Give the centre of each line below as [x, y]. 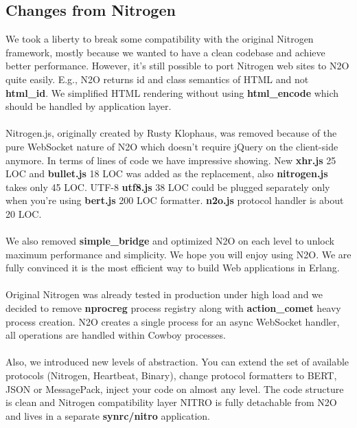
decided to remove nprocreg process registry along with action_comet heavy [173, 308]
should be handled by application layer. [89, 106]
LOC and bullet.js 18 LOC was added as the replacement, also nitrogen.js [167, 173]
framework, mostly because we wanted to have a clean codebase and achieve [165, 52]
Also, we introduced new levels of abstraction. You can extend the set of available [177, 362]
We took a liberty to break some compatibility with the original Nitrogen [160, 39]
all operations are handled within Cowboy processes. [116, 335]
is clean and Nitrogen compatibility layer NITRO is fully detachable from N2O [171, 402]
